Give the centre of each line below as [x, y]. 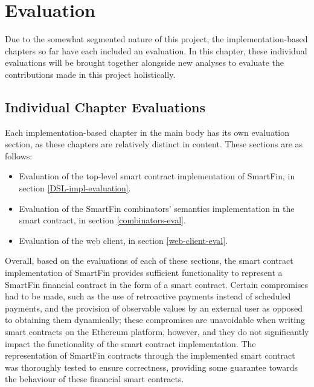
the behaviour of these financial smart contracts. [95, 379]
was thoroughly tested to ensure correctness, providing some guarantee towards [151, 367]
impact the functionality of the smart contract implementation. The [130, 343]
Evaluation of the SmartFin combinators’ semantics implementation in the [157, 208]
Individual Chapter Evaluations [105, 107]
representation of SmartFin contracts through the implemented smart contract [150, 355]
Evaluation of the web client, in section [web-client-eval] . [123, 240]
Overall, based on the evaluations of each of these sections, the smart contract [149, 261]
